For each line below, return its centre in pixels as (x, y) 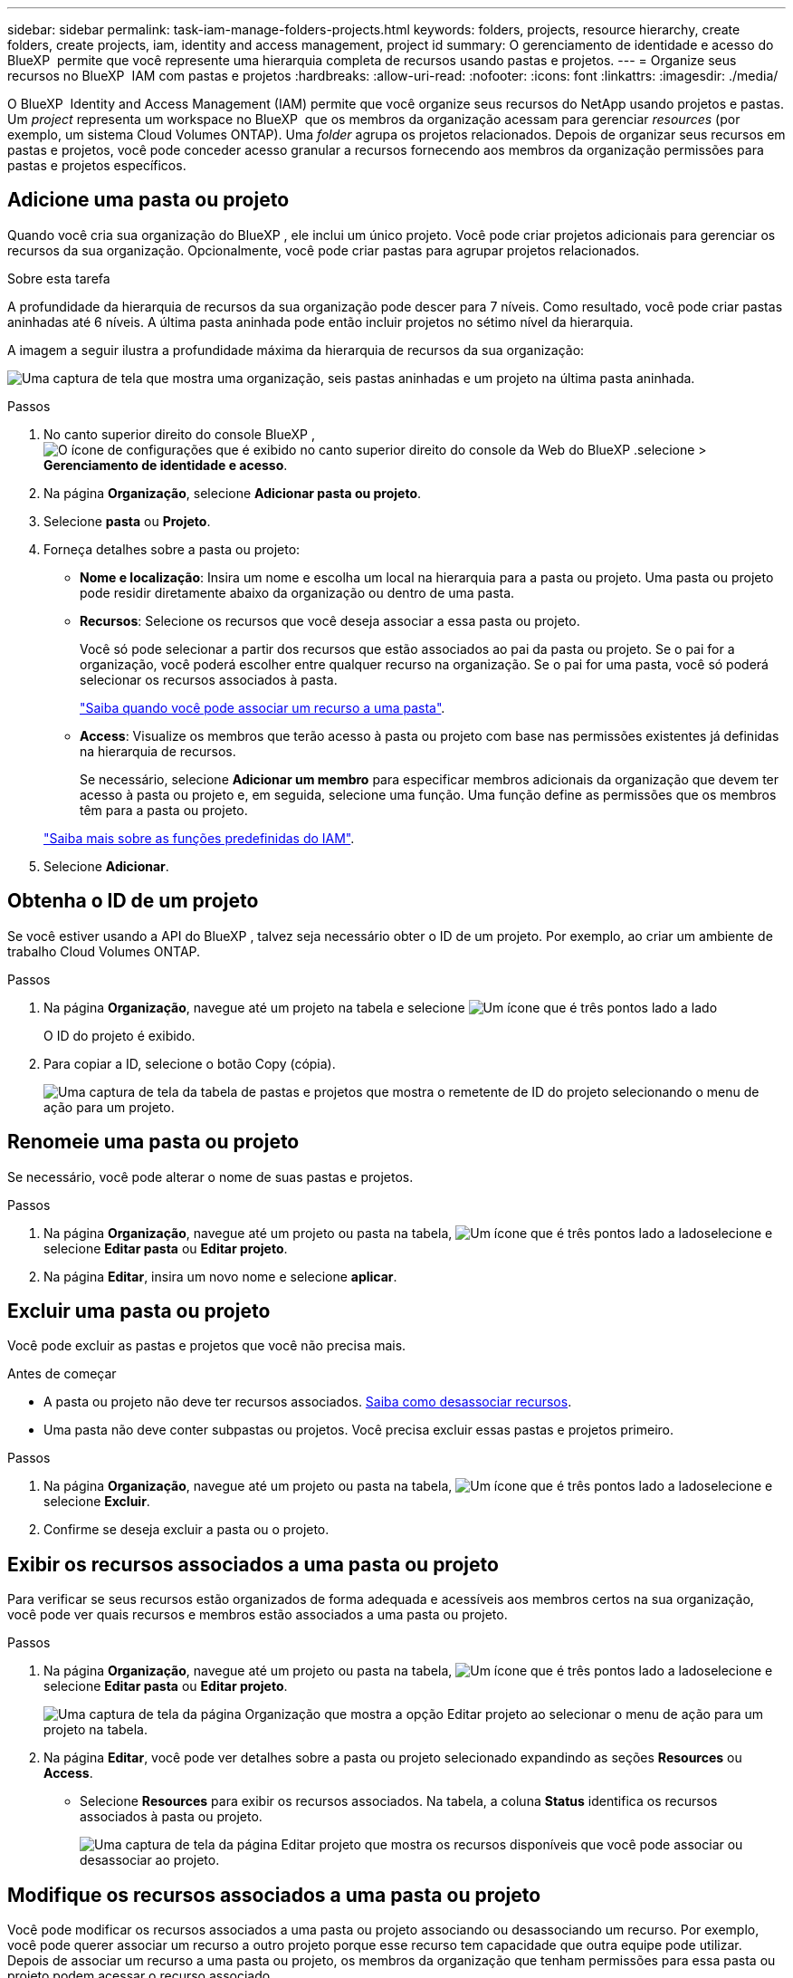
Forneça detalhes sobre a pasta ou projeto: (172, 549)
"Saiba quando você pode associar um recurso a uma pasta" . (263, 707)
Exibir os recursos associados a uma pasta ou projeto (253, 1564)
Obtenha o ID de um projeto (133, 901)
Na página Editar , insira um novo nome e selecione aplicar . (220, 1276)
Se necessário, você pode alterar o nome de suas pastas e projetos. (210, 1176)
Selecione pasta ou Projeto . (127, 521)
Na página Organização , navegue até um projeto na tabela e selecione (254, 1007)
